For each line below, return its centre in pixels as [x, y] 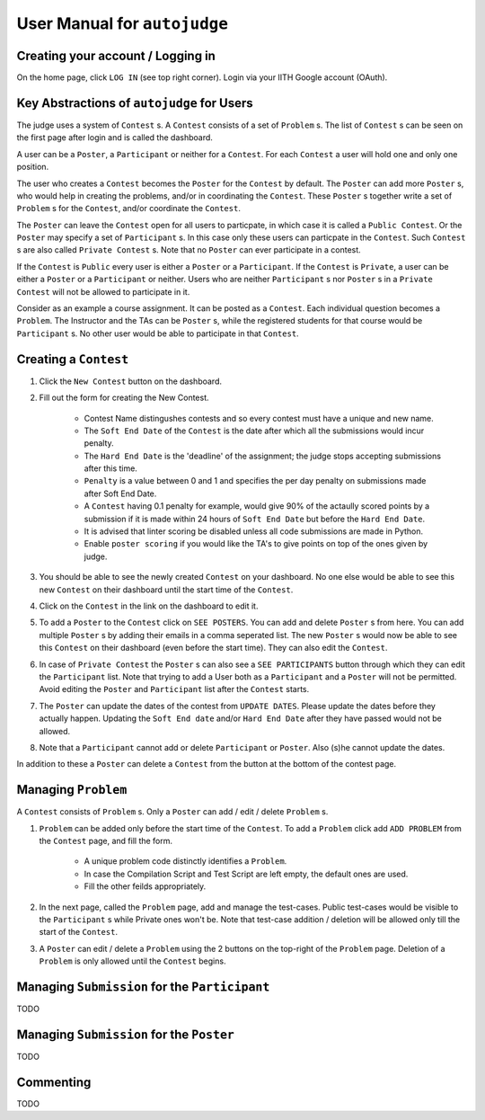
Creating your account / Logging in [116, 55]
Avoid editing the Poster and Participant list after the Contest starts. [174, 689]
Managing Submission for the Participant [143, 987]
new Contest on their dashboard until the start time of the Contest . [166, 590]
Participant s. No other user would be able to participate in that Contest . [158, 333]
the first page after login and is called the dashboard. [115, 138]
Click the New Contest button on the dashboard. [130, 381]
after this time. [111, 468]
